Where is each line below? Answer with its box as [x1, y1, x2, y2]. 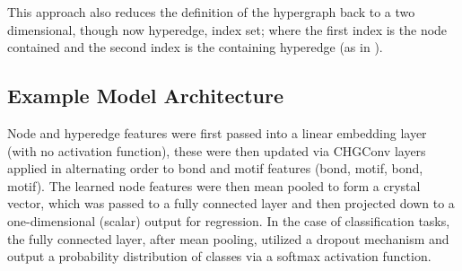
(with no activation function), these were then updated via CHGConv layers [7, 141, 426, 160]
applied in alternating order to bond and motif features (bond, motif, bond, [7, 159, 423, 178]
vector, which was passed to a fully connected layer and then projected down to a [7, 194, 455, 213]
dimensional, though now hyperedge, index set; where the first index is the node [7, 20, 448, 39]
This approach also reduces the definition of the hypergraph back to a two [7, 3, 415, 21]
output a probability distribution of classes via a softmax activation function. [7, 247, 431, 266]
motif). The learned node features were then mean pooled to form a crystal [7, 176, 421, 195]
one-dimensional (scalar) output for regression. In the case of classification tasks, [7, 211, 450, 230]
